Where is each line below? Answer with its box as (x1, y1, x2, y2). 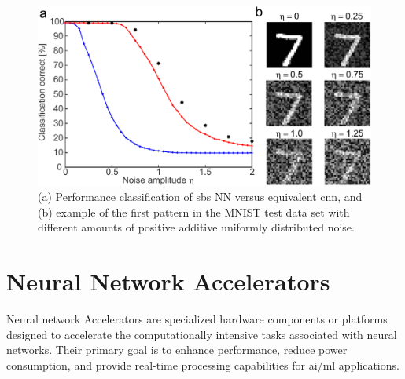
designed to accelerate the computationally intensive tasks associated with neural (6, 326, 397, 342)
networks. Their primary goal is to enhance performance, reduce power (6, 341, 348, 358)
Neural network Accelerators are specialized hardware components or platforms (6, 311, 388, 327)
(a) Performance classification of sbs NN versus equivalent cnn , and (38, 188, 363, 205)
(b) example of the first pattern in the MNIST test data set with (38, 203, 350, 220)
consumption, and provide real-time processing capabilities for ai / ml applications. (6, 356, 399, 373)
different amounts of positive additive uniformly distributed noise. (38, 219, 355, 235)
